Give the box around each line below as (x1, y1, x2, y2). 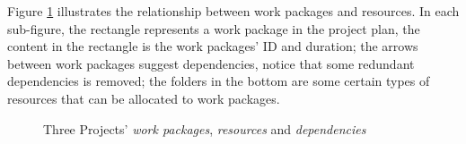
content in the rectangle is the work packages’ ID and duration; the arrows (7, 37, 418, 55)
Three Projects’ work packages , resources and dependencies (43, 119, 366, 138)
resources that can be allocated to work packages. (7, 89, 280, 107)
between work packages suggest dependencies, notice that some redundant (7, 54, 415, 72)
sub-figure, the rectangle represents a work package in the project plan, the (7, 19, 420, 38)
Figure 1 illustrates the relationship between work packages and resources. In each (7, 2, 460, 20)
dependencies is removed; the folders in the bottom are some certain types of (7, 72, 430, 90)
